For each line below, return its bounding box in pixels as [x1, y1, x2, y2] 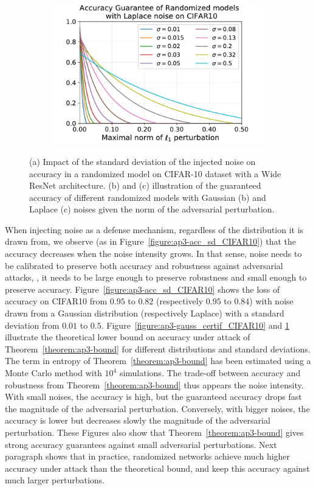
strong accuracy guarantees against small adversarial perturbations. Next [5, 438, 277, 450]
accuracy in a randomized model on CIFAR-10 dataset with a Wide [29, 167, 281, 180]
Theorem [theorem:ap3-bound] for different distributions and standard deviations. [5, 342, 311, 355]
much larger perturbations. [5, 474, 105, 486]
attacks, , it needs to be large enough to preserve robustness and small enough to [5, 271, 307, 284]
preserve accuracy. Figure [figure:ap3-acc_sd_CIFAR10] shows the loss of [5, 282, 280, 295]
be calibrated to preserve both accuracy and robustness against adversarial [5, 259, 283, 271]
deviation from [5, 318, 60, 331]
